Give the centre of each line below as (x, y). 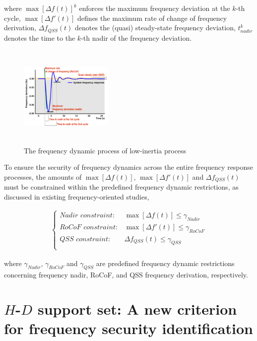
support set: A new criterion (137, 309)
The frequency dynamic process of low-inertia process (105, 150)
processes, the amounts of (43, 176)
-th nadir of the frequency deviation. (136, 37)
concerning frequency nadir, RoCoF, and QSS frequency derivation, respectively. (126, 275)
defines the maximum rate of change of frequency (152, 18)
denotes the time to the (40, 37)
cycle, (12, 18)
